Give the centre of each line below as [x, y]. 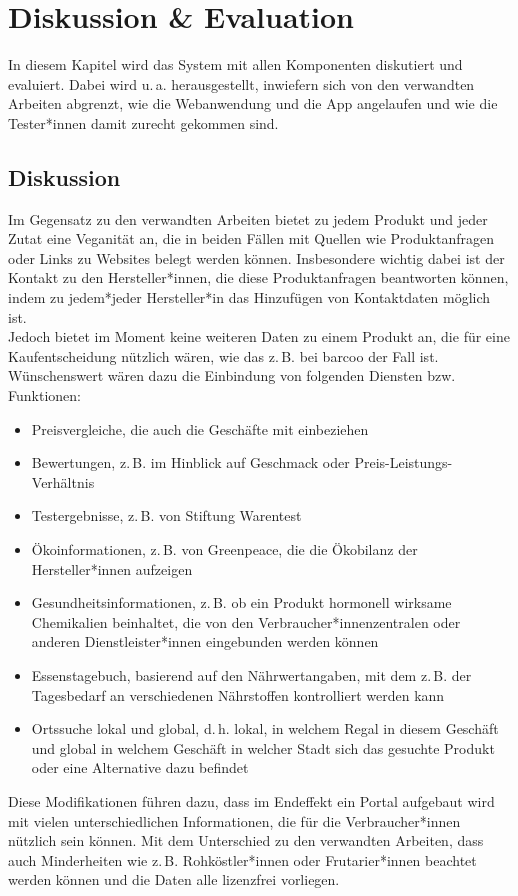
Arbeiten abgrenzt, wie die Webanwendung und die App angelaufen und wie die [253, 103]
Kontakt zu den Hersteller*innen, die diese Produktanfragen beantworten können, [258, 277]
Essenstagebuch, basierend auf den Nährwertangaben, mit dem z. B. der [251, 674]
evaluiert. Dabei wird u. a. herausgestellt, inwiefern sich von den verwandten [241, 83]
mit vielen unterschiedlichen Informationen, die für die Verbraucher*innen [234, 820]
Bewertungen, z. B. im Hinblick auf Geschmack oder [190, 462]
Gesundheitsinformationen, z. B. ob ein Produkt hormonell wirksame [241, 602]
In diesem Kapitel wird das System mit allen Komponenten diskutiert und [235, 64]
